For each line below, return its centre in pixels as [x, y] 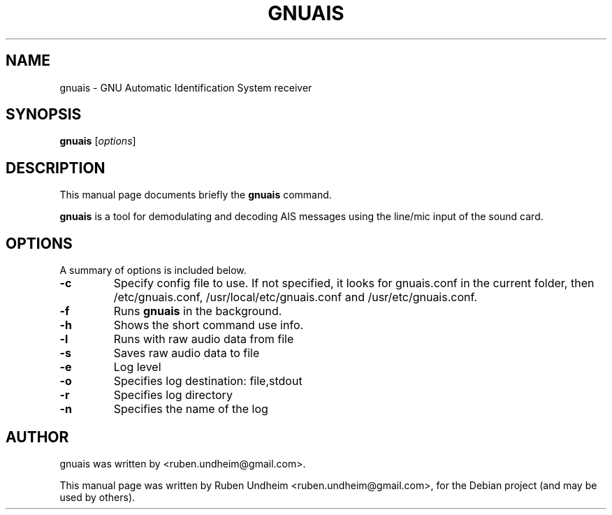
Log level [137, 367]
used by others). [97, 497]
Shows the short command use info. [209, 325]
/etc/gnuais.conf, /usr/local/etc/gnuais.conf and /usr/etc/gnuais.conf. [296, 297]
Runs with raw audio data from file [204, 339]
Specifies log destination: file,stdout [208, 381]
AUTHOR [37, 437]
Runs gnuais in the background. [198, 311]
